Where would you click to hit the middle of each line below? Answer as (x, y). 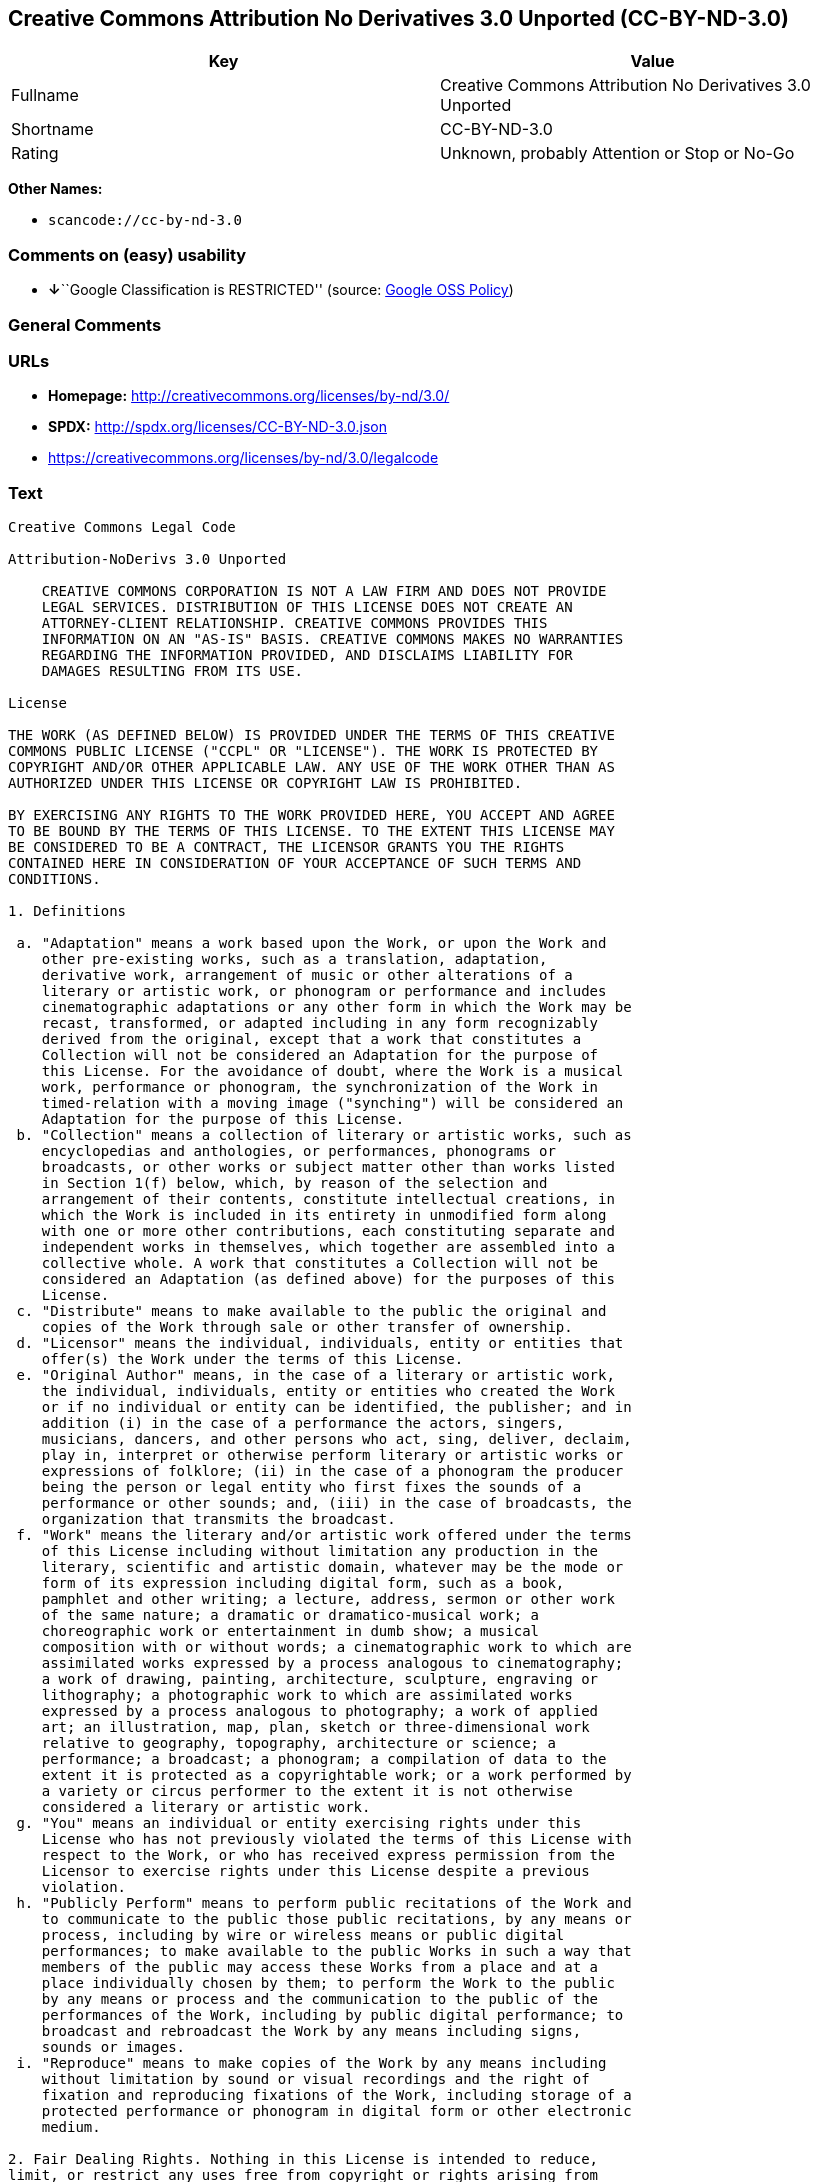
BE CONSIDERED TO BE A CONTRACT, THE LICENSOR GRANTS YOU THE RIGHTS (286, 847)
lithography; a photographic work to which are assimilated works (307, 1695)
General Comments (85, 324)
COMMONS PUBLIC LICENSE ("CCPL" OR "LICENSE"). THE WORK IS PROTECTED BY (303, 751)
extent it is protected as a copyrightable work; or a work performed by (336, 1775)
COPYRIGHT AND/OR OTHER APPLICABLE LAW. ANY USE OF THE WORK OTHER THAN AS (311, 767)
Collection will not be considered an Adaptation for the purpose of (320, 1055)
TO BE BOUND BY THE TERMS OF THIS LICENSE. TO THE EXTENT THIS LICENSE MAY (311, 831)
